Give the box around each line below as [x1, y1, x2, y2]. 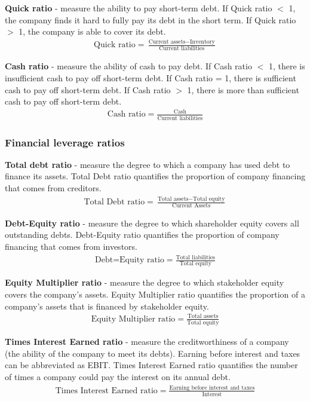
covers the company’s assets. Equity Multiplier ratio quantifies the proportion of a [5, 288, 305, 301]
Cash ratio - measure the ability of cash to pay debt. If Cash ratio [5, 60, 252, 72]
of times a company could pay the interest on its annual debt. [5, 370, 231, 382]
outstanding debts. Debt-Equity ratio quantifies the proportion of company [5, 228, 280, 241]
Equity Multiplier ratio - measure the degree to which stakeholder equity [5, 276, 284, 289]
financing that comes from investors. [5, 240, 137, 253]
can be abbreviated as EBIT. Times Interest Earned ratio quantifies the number [5, 359, 298, 371]
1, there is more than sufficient [187, 83, 299, 96]
